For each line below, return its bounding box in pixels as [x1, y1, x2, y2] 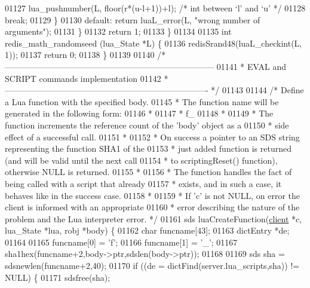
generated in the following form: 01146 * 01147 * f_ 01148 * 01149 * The [5, 107, 274, 120]
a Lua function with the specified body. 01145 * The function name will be [5, 95, 279, 108]
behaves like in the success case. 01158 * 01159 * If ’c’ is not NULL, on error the [5, 189, 300, 201]
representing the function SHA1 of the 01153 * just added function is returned [5, 142, 291, 155]
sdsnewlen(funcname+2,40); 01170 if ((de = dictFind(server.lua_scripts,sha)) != [5, 259, 300, 272]
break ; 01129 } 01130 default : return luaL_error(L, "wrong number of [5, 13, 260, 26]
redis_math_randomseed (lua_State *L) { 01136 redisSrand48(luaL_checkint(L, [5, 36, 302, 49]
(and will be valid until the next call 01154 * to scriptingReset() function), [5, 154, 278, 166]
